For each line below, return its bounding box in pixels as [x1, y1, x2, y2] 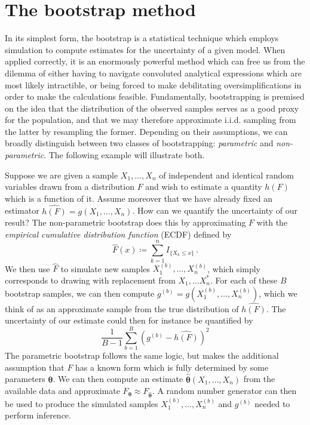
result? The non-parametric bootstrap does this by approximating [5, 216, 246, 229]
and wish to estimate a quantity [145, 180, 262, 193]
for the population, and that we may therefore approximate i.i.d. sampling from [5, 113, 296, 126]
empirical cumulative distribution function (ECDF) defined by [5, 227, 232, 240]
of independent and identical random [159, 168, 294, 181]
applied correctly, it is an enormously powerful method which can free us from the [5, 55, 305, 67]
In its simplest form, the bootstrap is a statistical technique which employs [5, 32, 279, 44]
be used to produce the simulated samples [5, 397, 158, 409]
